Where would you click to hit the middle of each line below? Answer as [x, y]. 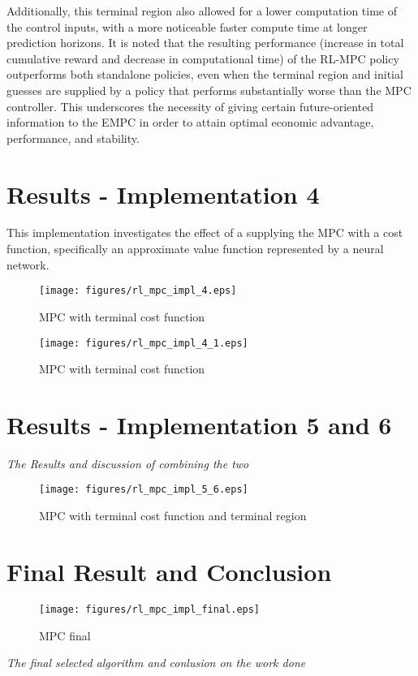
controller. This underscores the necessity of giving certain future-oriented [190, 106]
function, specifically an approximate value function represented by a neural [195, 249]
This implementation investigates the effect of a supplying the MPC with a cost [205, 233]
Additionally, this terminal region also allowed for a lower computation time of [202, 11]
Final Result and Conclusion [169, 571]
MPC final [65, 635]
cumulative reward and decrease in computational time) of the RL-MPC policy [203, 58]
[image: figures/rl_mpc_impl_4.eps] [138, 291]
